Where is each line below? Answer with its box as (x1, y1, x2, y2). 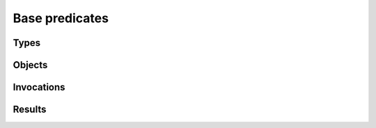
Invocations (13, 81, 65, 93)
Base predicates (13, 10, 109, 26)
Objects (13, 59, 48, 71)
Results (13, 104, 47, 115)
